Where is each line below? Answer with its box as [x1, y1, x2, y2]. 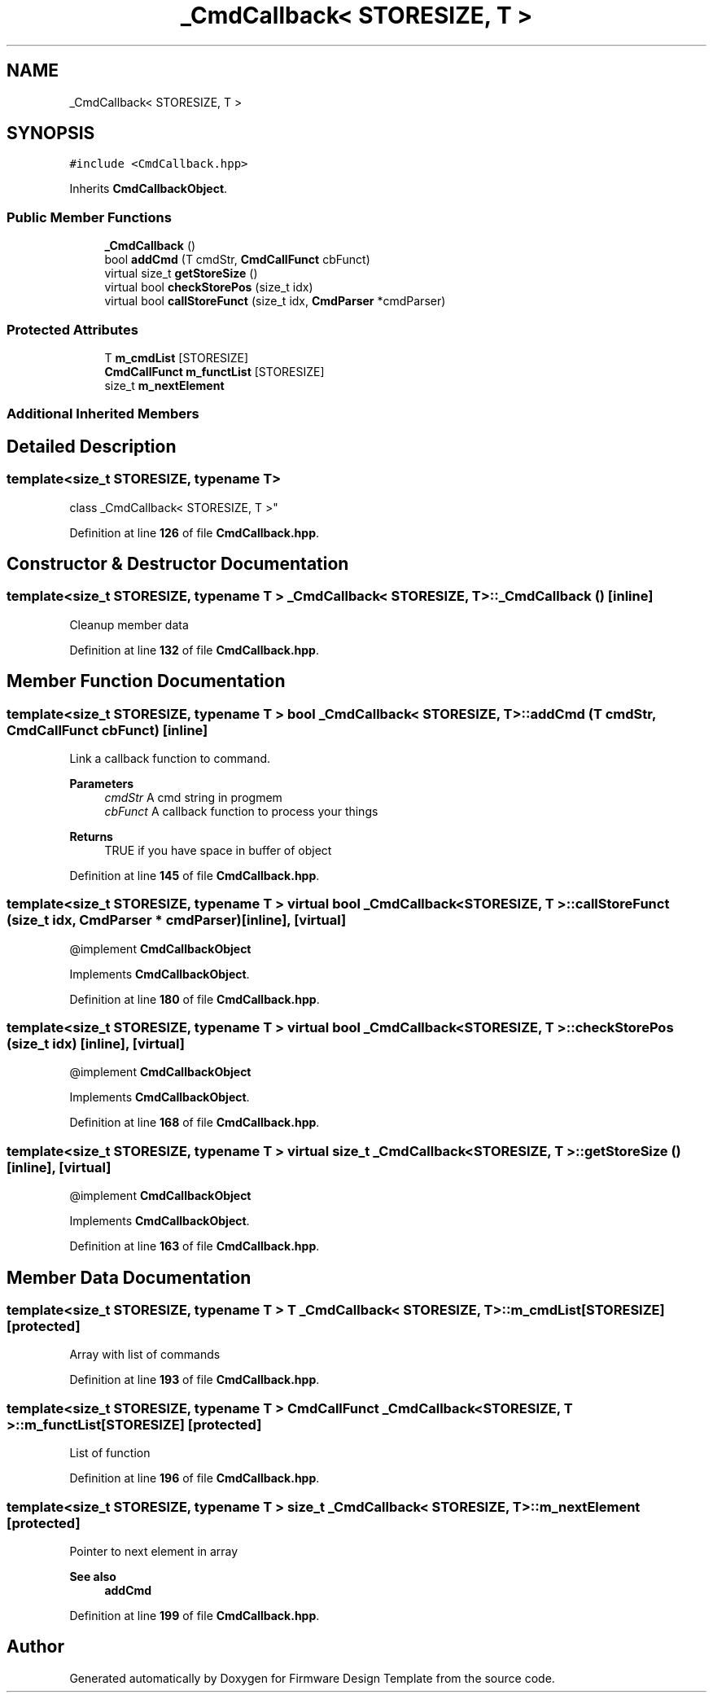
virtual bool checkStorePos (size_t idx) [104, 280, 313, 295]
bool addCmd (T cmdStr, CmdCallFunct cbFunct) [104, 252, 370, 267]
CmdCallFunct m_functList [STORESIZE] [104, 364, 325, 379]
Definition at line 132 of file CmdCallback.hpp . [69, 642, 319, 657]
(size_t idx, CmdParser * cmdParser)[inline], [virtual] [7, 912, 347, 929]
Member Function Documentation [7, 671, 286, 692]
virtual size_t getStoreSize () [104, 266, 258, 281]
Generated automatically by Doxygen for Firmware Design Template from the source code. [69, 1671, 555, 1685]
